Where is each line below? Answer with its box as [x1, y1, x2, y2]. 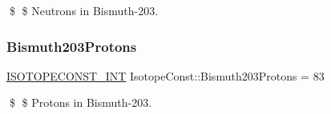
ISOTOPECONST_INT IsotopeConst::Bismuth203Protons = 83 [6, 67, 325, 84]
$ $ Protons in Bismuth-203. [9, 94, 152, 111]
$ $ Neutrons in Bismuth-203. [9, 2, 159, 18]
